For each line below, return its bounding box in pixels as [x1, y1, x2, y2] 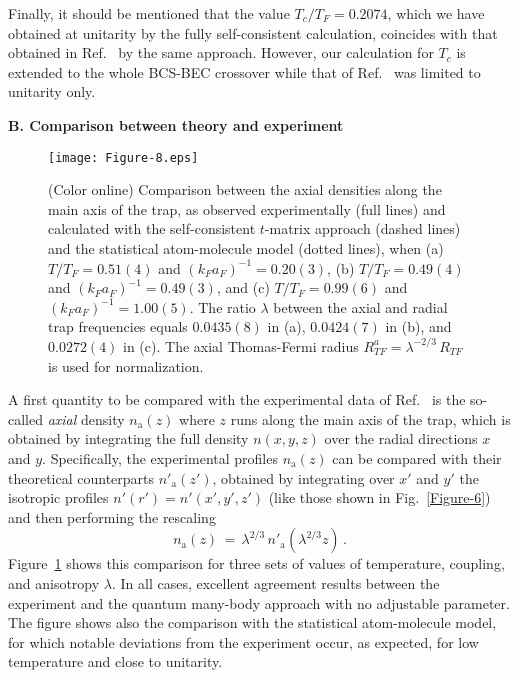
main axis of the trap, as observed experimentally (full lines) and [48, 198, 446, 219]
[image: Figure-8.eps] [48, 150, 199, 165]
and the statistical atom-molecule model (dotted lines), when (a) [48, 238, 444, 258]
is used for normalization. [48, 355, 204, 376]
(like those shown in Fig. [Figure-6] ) [268, 487, 491, 508]
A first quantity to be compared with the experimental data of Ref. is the [8, 389, 466, 410]
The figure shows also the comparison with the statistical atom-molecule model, [8, 612, 497, 633]
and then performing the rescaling [8, 506, 216, 527]
